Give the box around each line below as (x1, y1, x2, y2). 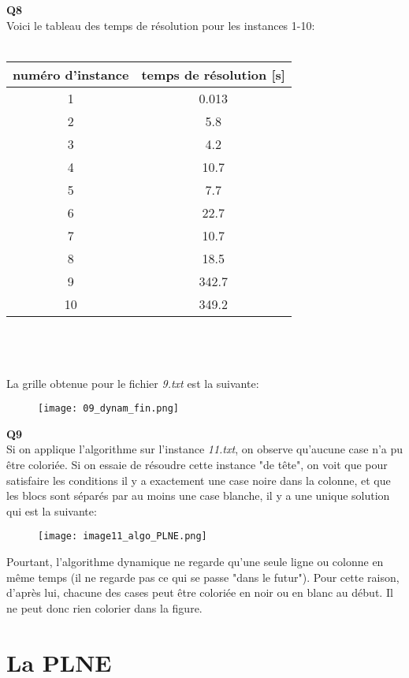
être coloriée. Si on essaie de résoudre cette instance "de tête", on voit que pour (6, 456, 388, 472)
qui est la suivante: (6, 502, 97, 519)
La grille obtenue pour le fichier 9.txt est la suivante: (6, 374, 259, 391)
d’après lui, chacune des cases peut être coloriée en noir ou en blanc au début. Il (6, 584, 393, 601)
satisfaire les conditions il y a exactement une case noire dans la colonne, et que (6, 471, 391, 488)
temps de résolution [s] (141, 65, 285, 84)
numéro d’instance (13, 65, 129, 84)
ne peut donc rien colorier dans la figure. (6, 599, 203, 616)
